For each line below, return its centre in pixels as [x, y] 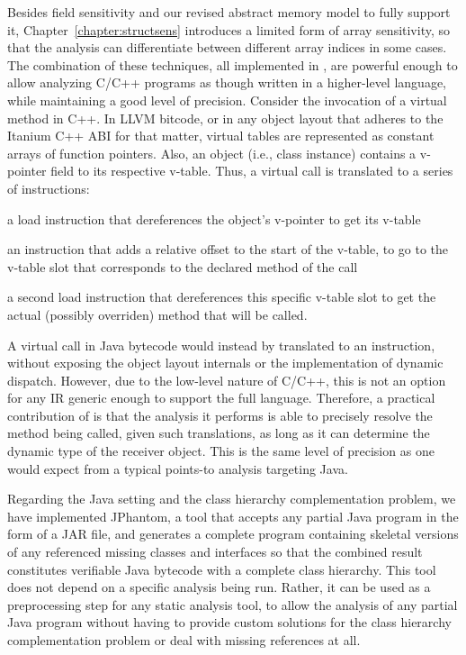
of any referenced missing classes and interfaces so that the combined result [215, 552]
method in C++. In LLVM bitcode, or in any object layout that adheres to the [225, 118]
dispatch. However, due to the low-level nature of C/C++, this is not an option [227, 380]
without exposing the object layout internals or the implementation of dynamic [225, 363]
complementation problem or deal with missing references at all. [184, 640]
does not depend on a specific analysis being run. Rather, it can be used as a [219, 587]
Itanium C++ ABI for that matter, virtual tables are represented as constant [221, 136]
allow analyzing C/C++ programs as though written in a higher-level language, [227, 82]
